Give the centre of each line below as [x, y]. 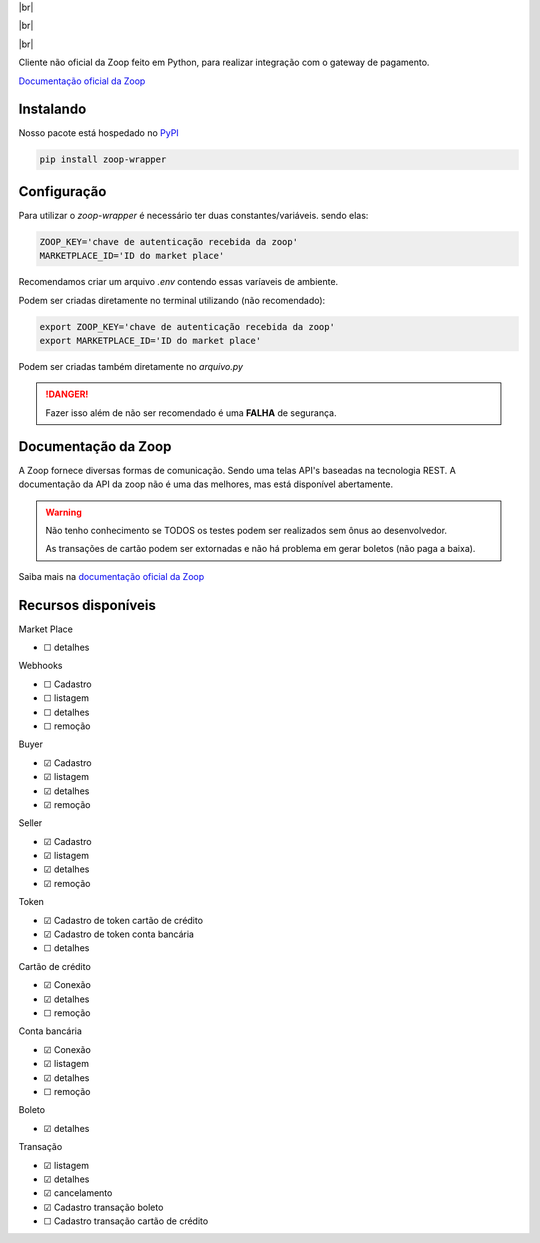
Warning [63, 512]
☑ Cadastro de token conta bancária [119, 934]
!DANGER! [67, 394]
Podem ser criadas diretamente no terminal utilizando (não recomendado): [172, 300]
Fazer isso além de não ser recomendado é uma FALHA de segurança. [191, 412]
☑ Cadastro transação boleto [103, 1207]
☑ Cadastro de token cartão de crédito [123, 920]
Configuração [62, 191]
